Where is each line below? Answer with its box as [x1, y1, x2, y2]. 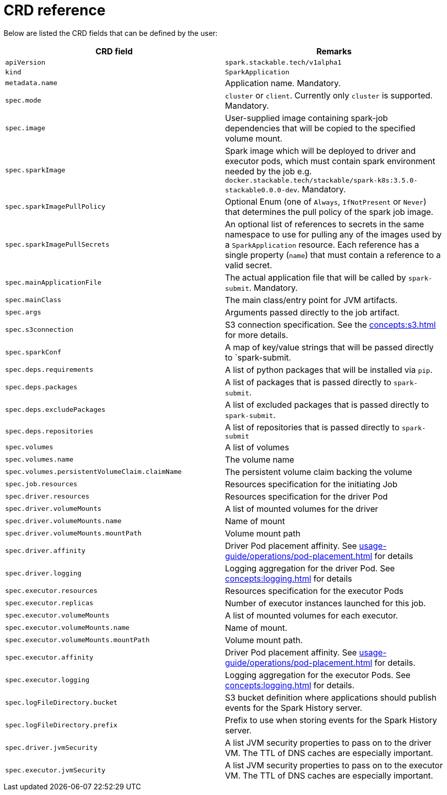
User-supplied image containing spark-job [225, 112, 388, 123]
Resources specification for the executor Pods [225, 585, 403, 596]
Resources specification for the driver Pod [225, 491, 388, 502]
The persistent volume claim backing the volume [225, 466, 412, 477]
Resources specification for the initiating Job [225, 479, 398, 489]
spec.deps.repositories [5, 427, 94, 435]
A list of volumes [225, 442, 289, 452]
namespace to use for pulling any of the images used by [225, 229, 442, 240]
